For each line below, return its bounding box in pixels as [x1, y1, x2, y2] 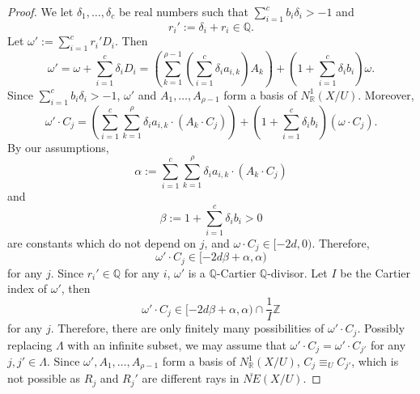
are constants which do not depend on [7, 234, 197, 251]
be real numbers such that [118, 3, 248, 19]
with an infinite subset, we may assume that [67, 336, 286, 353]
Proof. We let [7, 3, 74, 19]
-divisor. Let [267, 264, 328, 281]
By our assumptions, [7, 138, 109, 155]
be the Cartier [340, 264, 411, 281]
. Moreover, [358, 86, 414, 103]
